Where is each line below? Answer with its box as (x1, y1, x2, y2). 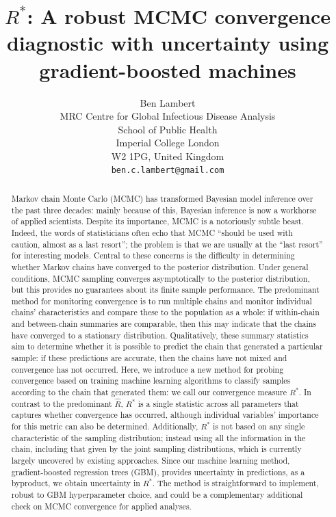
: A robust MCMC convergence (27, 2, 331, 30)
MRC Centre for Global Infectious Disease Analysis (60, 109, 276, 123)
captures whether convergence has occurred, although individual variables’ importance (11, 409, 319, 421)
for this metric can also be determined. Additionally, (11, 421, 198, 432)
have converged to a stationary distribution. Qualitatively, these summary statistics (11, 329, 309, 341)
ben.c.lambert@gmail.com (111, 165, 224, 176)
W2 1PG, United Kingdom (111, 148, 224, 163)
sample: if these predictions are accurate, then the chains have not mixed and (11, 352, 287, 364)
